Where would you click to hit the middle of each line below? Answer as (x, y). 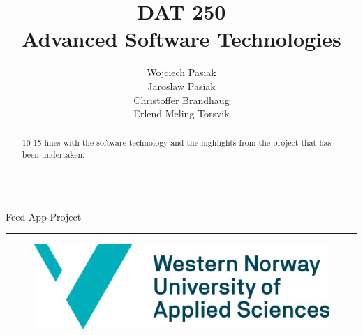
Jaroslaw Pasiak (181, 85)
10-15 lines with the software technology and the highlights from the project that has (177, 143)
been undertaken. (53, 155)
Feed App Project (44, 216)
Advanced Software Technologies (181, 39)
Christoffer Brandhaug (181, 99)
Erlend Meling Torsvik (181, 113)
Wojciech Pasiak (181, 72)
